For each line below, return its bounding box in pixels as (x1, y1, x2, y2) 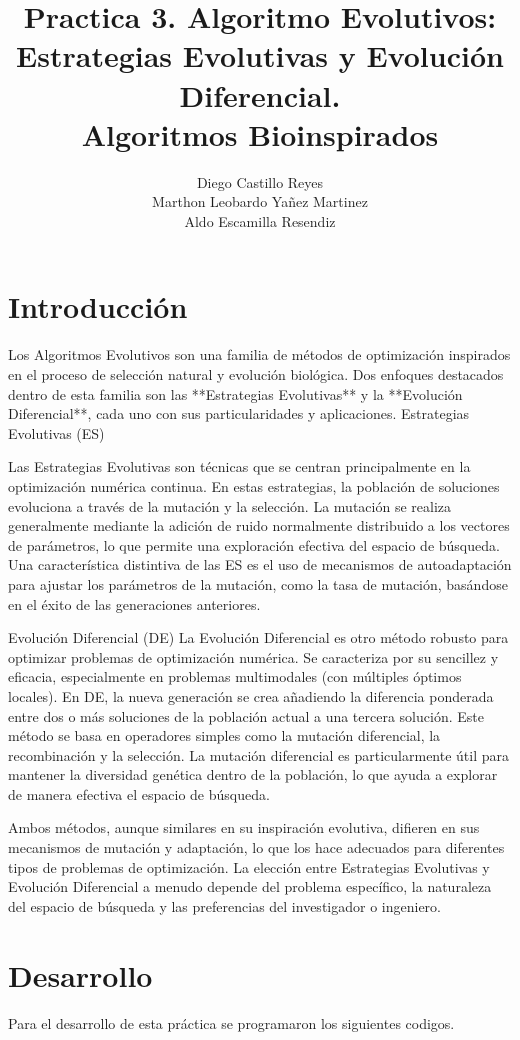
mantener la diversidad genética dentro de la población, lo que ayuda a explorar (8, 764, 498, 785)
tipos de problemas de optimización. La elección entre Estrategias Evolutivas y (8, 856, 490, 877)
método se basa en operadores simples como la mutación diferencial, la (8, 725, 441, 746)
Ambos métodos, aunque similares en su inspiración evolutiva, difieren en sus (8, 817, 480, 838)
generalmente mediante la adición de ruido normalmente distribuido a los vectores (8, 515, 510, 536)
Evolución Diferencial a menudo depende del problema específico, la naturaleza (8, 876, 492, 897)
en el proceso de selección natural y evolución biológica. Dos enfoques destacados (8, 364, 504, 384)
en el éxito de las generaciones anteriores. (8, 593, 261, 614)
